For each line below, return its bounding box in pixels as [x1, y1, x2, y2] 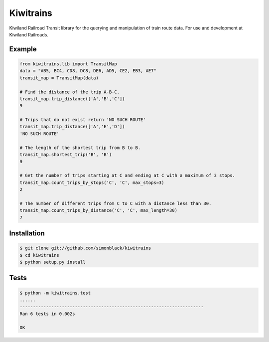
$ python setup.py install [19, 259, 86, 265]
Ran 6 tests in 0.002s [19, 311, 75, 317]
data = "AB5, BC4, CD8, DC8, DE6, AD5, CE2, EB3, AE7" [19, 68, 156, 74]
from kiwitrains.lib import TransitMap [19, 61, 117, 67]
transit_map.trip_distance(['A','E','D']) [19, 124, 125, 130]
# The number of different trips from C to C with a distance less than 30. [19, 200, 212, 206]
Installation [9, 229, 45, 237]
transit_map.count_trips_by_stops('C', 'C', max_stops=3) [19, 179, 164, 185]
